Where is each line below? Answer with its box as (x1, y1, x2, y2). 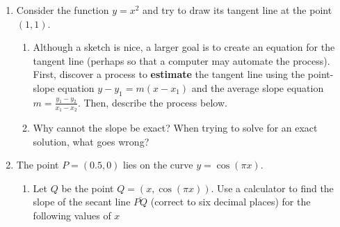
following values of (33, 208, 111, 222)
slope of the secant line (33, 194, 131, 209)
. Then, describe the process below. (77, 95, 227, 109)
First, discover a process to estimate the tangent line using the (33, 67, 305, 81)
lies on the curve (123, 157, 193, 172)
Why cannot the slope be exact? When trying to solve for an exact (33, 120, 318, 134)
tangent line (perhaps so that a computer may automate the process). (33, 53, 330, 68)
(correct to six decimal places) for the (150, 194, 311, 209)
